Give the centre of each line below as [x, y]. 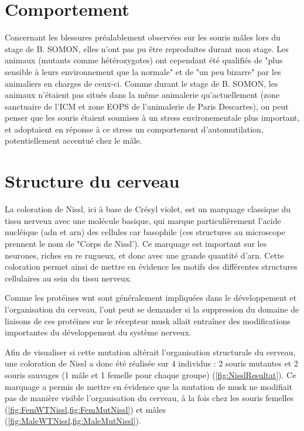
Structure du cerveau [92, 181]
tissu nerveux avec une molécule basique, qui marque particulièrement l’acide [143, 220]
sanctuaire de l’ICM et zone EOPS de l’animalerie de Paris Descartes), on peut [147, 106]
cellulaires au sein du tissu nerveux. [68, 278]
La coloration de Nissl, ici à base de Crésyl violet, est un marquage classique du [148, 209]
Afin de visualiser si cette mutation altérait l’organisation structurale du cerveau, [150, 352]
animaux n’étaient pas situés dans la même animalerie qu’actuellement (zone [142, 95]
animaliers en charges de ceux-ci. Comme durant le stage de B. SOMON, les [141, 83]
